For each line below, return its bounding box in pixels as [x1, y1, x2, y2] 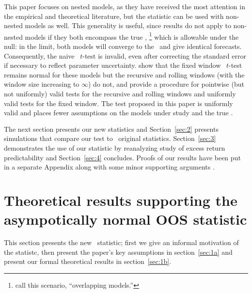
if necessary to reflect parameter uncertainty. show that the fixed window [4, 60, 221, 70]
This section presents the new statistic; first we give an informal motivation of [4, 237, 239, 247]
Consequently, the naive [4, 50, 75, 61]
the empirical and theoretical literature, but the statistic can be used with [4, 11, 224, 21]
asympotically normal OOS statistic [4, 209, 247, 229]
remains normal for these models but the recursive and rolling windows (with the [4, 69, 245, 79]
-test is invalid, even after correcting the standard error [82, 50, 246, 61]
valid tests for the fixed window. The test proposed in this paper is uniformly [4, 98, 233, 108]
